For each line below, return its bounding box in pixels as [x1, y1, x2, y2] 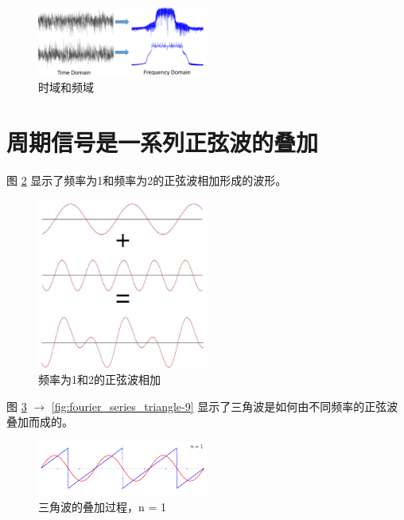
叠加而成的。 [6, 413, 73, 430]
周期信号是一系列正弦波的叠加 [6, 126, 319, 158]
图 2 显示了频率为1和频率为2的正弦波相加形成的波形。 [6, 172, 287, 189]
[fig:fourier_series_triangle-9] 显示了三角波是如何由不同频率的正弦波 [51, 397, 398, 414]
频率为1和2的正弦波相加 [38, 371, 161, 388]
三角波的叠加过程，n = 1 [38, 498, 166, 514]
